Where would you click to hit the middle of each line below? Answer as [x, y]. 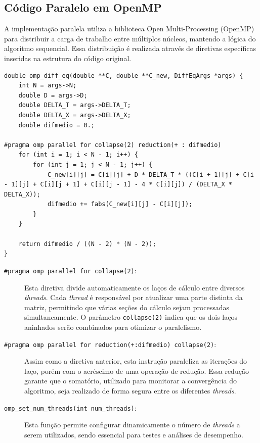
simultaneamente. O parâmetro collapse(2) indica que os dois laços [131, 317]
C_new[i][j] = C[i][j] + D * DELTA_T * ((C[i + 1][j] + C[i [150, 175]
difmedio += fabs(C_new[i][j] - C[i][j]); [120, 204]
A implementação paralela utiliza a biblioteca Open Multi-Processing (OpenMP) [129, 29]
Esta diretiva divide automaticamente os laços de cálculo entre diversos [135, 287]
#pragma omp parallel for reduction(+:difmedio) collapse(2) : [110, 344]
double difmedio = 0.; [56, 125]
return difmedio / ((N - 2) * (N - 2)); [87, 244]
